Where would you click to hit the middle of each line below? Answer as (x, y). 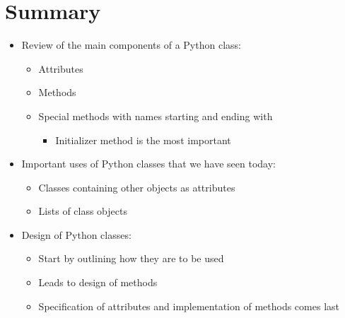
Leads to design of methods (98, 282)
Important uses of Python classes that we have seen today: (149, 164)
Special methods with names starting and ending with (156, 116)
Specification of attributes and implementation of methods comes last (189, 306)
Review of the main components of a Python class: (131, 45)
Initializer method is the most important (143, 140)
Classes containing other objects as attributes (137, 187)
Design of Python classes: (76, 234)
